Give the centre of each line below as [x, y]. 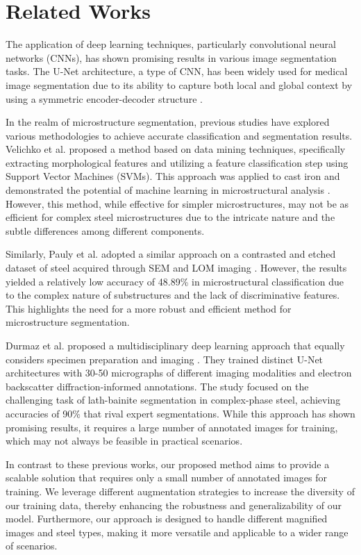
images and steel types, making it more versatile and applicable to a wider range [177, 532]
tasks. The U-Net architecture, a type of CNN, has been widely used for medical [177, 71]
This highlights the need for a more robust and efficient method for [149, 308]
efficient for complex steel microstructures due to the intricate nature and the [170, 217]
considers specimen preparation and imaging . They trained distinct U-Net [165, 359]
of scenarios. [32, 546]
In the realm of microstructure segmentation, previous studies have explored [168, 122]
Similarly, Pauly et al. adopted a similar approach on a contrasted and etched [171, 254]
